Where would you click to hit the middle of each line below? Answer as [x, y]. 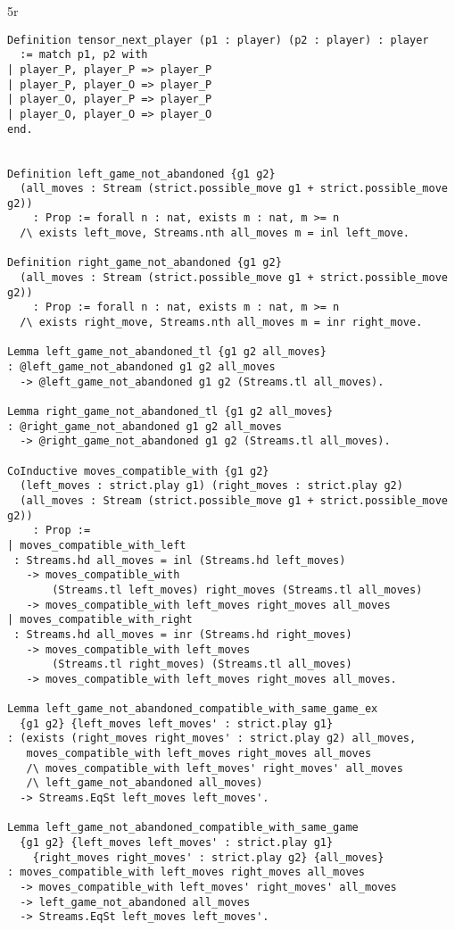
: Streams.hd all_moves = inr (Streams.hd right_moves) [183, 634]
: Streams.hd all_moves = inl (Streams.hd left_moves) [180, 560]
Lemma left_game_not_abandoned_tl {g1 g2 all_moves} [167, 352]
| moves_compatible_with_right [100, 620]
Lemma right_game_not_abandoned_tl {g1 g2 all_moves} [170, 411]
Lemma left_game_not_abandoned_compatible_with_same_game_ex [193, 709]
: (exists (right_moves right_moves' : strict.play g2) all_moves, [212, 739]
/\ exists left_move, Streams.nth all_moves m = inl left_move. [215, 233]
